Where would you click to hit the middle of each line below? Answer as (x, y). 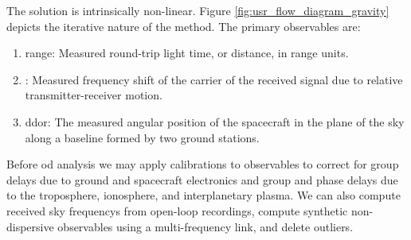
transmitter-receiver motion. (94, 95)
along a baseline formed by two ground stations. (142, 137)
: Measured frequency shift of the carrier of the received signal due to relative (214, 79)
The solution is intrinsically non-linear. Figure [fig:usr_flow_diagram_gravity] (198, 10)
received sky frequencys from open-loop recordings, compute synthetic (177, 210)
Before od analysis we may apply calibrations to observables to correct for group (203, 164)
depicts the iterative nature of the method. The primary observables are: (184, 26)
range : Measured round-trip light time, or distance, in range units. (187, 53)
